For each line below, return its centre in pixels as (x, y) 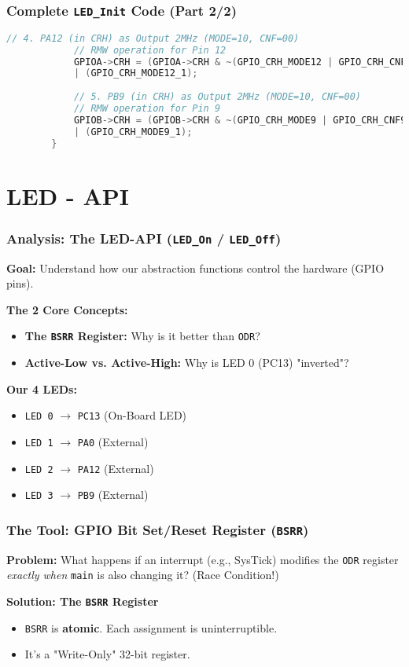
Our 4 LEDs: (42, 388)
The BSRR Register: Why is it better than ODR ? (142, 336)
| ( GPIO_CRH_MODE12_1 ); (136, 73)
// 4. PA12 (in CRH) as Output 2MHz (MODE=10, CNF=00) (153, 38)
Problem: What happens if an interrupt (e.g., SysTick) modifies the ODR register (203, 559)
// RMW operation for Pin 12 (150, 50)
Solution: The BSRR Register (83, 601)
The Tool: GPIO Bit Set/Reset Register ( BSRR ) (158, 529)
